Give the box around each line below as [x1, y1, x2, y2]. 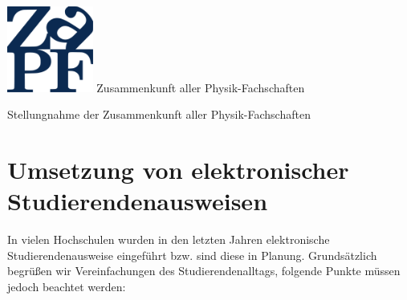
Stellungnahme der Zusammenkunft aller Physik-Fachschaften [7, 106, 311, 123]
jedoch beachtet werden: [7, 278, 126, 294]
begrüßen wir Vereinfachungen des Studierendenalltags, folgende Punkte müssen [7, 262, 401, 279]
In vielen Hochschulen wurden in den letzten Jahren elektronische [7, 231, 330, 248]
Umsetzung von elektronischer [7, 153, 349, 186]
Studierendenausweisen [7, 184, 268, 217]
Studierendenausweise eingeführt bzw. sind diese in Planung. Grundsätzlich [7, 246, 377, 263]
